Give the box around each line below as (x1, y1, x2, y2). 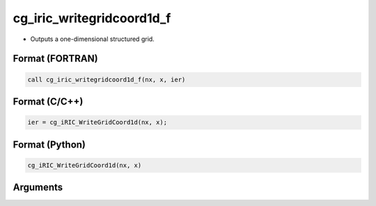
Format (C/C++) (13, 95, 84, 107)
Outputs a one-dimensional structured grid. (30, 35, 155, 43)
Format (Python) (13, 138, 86, 150)
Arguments (13, 182, 63, 193)
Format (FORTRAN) (13, 53, 98, 65)
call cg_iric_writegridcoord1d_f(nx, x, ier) (27, 75, 186, 84)
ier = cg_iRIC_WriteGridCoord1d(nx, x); (27, 118, 167, 127)
